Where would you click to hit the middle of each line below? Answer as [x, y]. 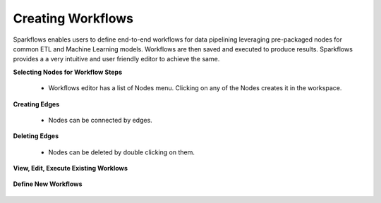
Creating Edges [36, 104]
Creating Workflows [73, 18]
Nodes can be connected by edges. [101, 120]
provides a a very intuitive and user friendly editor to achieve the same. [116, 59]
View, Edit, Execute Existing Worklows [71, 168]
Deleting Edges [36, 136]
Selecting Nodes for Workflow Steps [68, 72]
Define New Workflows [48, 184]
